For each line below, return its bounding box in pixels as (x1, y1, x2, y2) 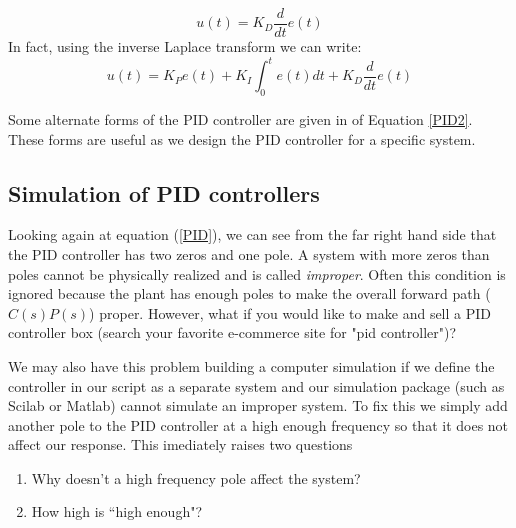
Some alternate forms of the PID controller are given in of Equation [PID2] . (8, 108, 473, 129)
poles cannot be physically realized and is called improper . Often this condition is (8, 263, 506, 284)
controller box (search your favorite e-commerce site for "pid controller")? (8, 322, 457, 343)
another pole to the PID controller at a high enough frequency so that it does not (8, 414, 509, 435)
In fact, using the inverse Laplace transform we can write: (8, 36, 362, 57)
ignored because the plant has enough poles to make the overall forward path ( (8, 283, 491, 304)
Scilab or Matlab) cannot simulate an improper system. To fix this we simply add (8, 395, 508, 416)
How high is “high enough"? (31, 501, 203, 522)
